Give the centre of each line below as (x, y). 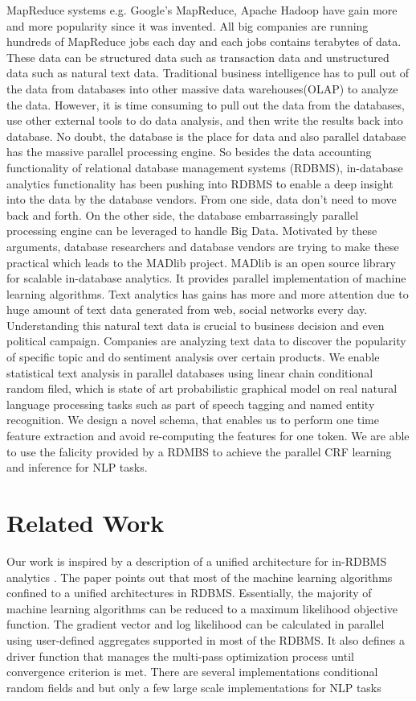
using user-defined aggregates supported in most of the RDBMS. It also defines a (206, 639)
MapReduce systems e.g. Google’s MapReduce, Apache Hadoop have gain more (202, 10)
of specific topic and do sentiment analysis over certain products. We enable (193, 357)
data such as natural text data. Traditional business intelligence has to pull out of (208, 73)
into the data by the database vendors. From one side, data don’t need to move (202, 199)
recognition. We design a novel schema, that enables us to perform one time (193, 420)
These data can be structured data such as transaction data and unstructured (198, 57)
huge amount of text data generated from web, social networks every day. (187, 309)
